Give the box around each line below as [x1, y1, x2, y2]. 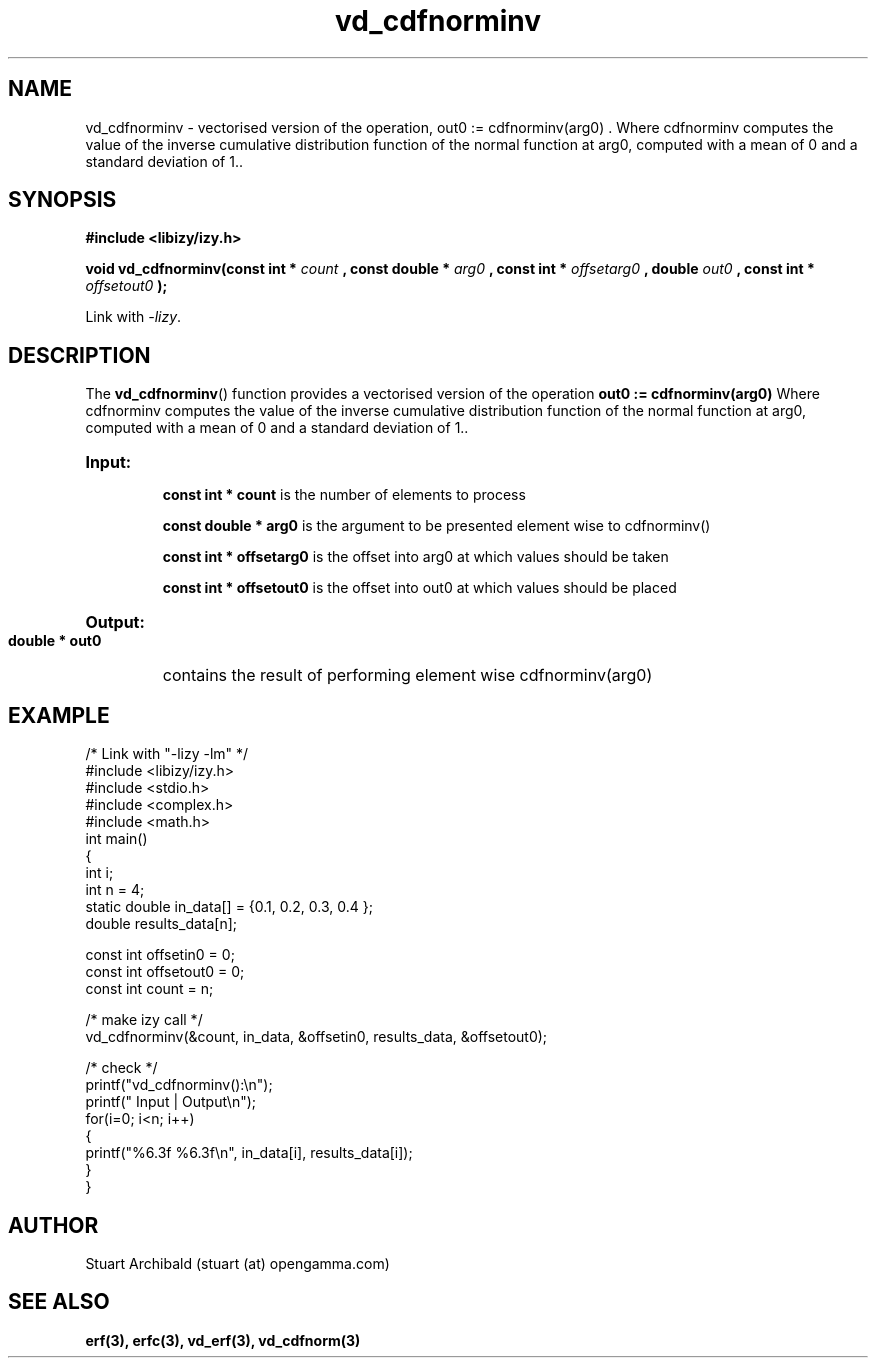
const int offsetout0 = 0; [85, 963, 245, 981]
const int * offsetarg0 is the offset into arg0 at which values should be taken [162, 548, 669, 566]
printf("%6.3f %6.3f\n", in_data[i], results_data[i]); [85, 1144, 413, 1162]
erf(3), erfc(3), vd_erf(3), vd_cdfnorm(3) [85, 1331, 361, 1349]
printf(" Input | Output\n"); [85, 1093, 257, 1111]
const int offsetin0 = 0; [85, 946, 235, 964]
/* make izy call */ [85, 1011, 203, 1029]
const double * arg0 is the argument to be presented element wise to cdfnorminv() [162, 517, 711, 535]
